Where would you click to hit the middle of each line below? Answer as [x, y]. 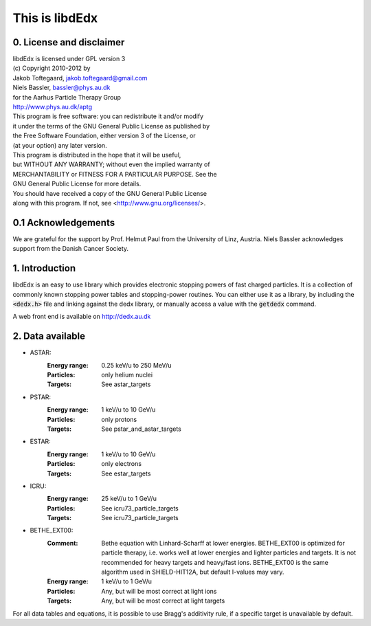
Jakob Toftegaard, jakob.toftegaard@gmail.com [80, 78]
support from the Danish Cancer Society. [71, 249]
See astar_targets [126, 384]
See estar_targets [126, 473]
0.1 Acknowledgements [64, 222]
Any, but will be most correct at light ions [159, 591]
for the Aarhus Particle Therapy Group [67, 97]
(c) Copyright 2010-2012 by [52, 68]
